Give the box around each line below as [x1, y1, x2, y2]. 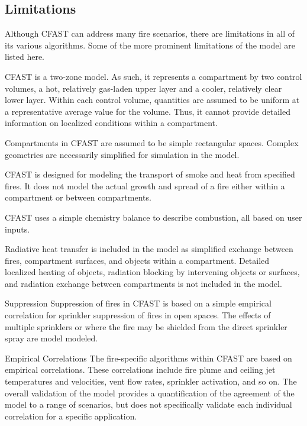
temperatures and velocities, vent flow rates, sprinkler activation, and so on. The [5, 375, 297, 388]
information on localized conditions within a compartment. [5, 117, 218, 129]
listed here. [5, 50, 45, 63]
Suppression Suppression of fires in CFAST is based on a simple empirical [5, 297, 272, 309]
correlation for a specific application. [5, 409, 137, 422]
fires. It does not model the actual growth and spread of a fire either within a [5, 179, 285, 192]
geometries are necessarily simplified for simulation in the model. [5, 148, 240, 160]
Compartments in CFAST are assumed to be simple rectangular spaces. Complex [5, 136, 299, 149]
